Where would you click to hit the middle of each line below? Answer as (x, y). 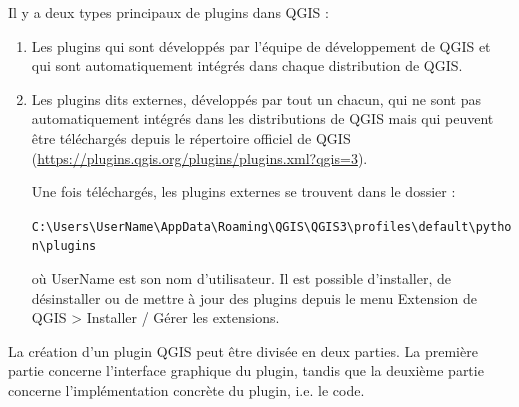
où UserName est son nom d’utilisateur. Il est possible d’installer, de (241, 278)
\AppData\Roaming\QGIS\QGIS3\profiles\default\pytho (332, 226)
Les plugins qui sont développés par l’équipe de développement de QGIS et (261, 45)
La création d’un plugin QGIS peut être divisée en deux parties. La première (243, 350)
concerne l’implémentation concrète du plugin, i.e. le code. (186, 390)
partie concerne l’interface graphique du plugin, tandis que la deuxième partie (246, 370)
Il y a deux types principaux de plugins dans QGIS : (168, 12)
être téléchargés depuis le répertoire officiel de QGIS (191, 137)
